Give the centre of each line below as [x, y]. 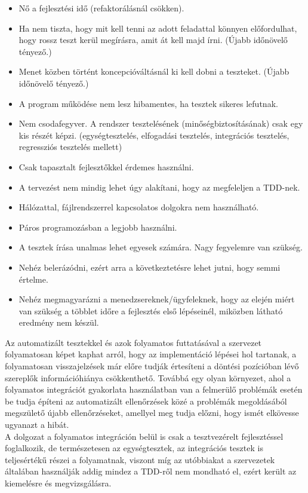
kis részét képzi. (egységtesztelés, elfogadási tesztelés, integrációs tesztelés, [154, 135]
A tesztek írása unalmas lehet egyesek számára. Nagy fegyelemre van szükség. [161, 247]
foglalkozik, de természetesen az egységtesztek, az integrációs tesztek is [134, 448]
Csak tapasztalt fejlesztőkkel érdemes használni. [106, 166]
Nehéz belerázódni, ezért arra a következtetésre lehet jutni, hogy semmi [150, 267]
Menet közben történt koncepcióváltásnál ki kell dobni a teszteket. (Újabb [154, 71]
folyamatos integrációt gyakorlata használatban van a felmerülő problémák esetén [154, 389]
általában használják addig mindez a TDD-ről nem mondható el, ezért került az [151, 471]
